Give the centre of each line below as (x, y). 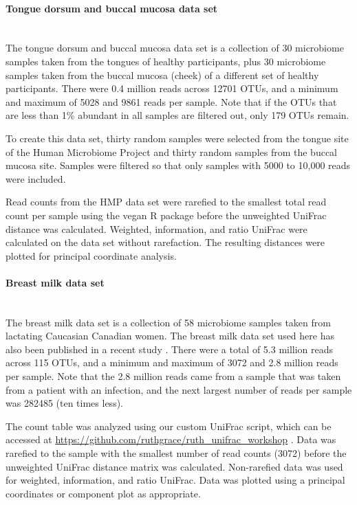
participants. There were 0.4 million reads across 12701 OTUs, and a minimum (172, 88)
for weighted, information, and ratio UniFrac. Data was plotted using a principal (175, 480)
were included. (36, 178)
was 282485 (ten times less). (64, 403)
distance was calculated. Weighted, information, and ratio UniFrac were (156, 228)
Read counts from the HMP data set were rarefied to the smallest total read (166, 202)
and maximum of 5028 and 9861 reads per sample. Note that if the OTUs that (171, 101)
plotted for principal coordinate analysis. (91, 255)
